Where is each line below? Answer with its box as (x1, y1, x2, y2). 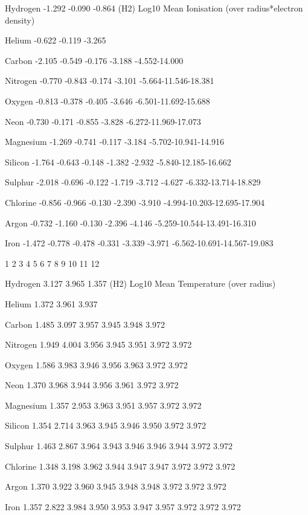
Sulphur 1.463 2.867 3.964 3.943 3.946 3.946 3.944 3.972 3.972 (5, 440, 233, 452)
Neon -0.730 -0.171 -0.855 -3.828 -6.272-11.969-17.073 (5, 115, 201, 127)
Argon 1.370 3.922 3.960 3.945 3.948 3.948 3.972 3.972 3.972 (5, 480, 226, 493)
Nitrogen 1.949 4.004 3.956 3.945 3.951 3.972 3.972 (5, 338, 192, 351)
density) (5, 13, 35, 26)
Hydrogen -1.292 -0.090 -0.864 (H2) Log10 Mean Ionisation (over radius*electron (5, 2, 303, 14)
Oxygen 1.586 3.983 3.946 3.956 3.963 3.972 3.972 (5, 358, 188, 371)
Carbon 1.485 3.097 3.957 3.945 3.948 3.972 (5, 318, 165, 330)
